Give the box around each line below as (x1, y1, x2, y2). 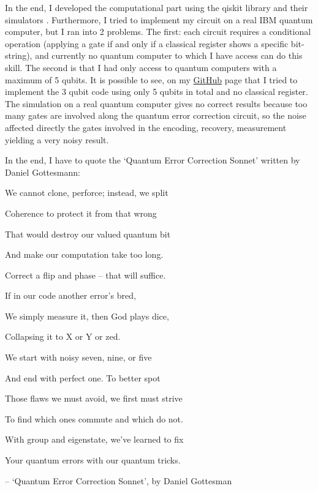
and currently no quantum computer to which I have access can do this (35, 49, 303, 62)
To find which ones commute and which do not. (5, 412, 183, 425)
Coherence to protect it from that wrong (5, 206, 157, 219)
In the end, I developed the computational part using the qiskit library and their (5, 1, 308, 13)
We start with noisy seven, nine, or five (5, 351, 152, 364)
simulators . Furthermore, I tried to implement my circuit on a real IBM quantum (5, 13, 313, 26)
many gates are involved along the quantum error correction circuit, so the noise (5, 109, 306, 122)
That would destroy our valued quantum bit (5, 227, 171, 240)
